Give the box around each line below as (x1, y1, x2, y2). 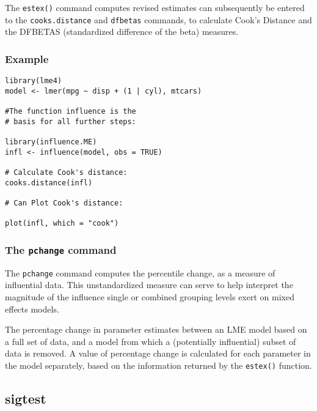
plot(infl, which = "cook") (5, 219, 119, 228)
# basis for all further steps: (5, 117, 136, 126)
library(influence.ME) (5, 138, 97, 147)
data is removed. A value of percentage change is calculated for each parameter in (5, 347, 311, 360)
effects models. (5, 302, 59, 315)
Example (5, 51, 49, 66)
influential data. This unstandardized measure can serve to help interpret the (5, 278, 293, 291)
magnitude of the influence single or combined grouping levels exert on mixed (5, 291, 294, 303)
